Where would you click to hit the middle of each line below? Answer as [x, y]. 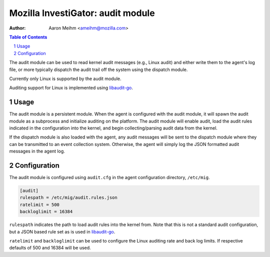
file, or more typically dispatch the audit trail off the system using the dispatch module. [98, 69]
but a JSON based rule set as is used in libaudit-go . [62, 231]
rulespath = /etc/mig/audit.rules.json [68, 198]
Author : [17, 28]
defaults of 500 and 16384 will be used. [50, 248]
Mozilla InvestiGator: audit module [82, 13]
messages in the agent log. [37, 151]
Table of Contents [28, 37]
